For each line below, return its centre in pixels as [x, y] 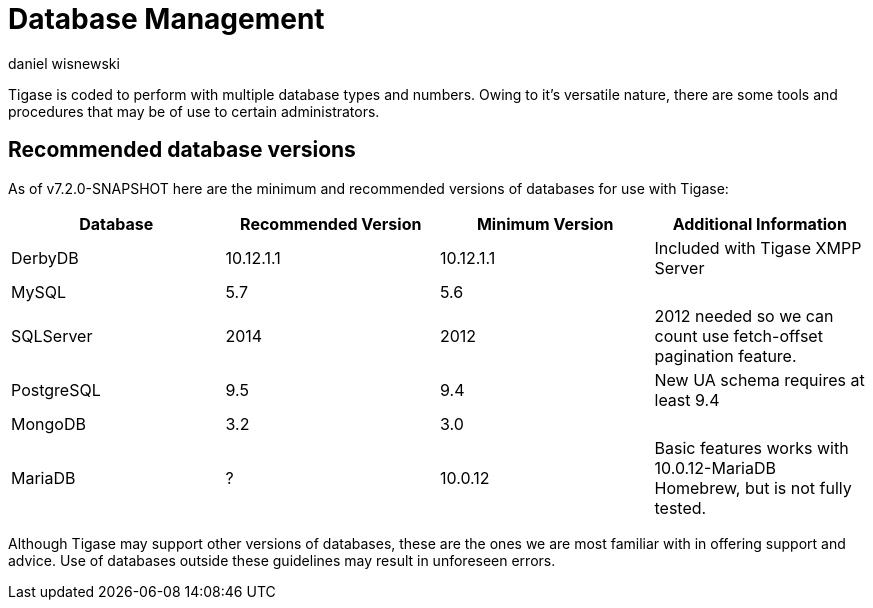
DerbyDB [45, 257]
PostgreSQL [56, 389]
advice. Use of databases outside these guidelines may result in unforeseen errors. [282, 560]
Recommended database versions [182, 150]
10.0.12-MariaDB [715, 467]
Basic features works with [751, 447]
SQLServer [52, 335]
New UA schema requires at [759, 379]
